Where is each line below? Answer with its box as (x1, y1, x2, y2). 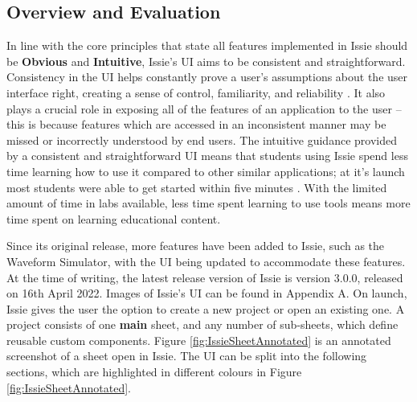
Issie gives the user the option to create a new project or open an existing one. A (6, 300, 405, 317)
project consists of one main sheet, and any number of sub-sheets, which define (6, 316, 399, 333)
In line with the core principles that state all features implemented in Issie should (6, 37, 408, 54)
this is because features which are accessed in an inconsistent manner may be (6, 116, 386, 133)
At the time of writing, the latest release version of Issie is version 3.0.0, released (6, 269, 403, 285)
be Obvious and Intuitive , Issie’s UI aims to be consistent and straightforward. (6, 52, 406, 69)
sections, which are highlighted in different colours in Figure (6, 363, 302, 380)
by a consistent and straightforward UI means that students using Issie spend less (6, 147, 408, 164)
